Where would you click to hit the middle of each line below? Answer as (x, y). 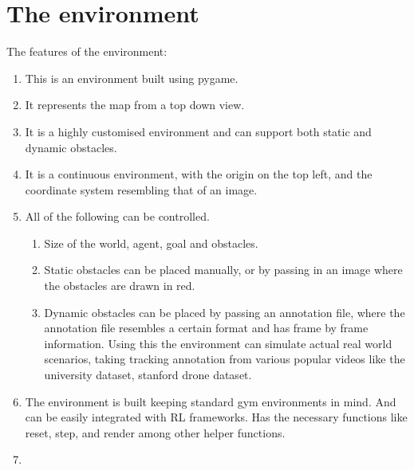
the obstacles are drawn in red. (120, 286)
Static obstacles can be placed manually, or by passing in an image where (223, 270)
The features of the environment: (87, 51)
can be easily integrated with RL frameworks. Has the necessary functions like (216, 417)
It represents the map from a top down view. (135, 105)
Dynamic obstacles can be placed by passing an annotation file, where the (225, 312)
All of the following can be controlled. (117, 216)
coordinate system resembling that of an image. (141, 189)
